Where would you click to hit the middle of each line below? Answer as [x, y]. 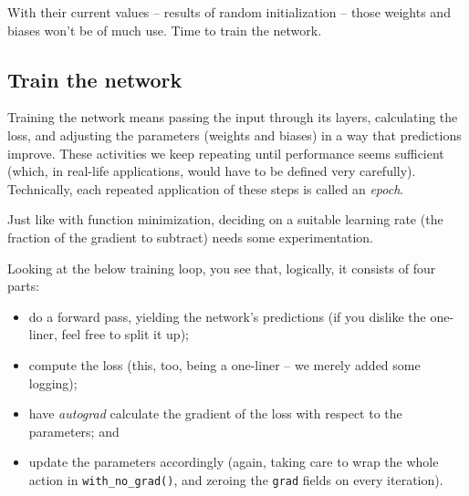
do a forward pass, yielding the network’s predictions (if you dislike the [227, 316]
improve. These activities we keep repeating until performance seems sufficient [226, 153]
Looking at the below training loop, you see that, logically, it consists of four [222, 268]
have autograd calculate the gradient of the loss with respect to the [215, 413]
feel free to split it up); [125, 334]
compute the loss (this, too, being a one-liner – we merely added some [224, 364]
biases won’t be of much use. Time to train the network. [165, 30]
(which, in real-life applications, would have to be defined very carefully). [212, 171]
